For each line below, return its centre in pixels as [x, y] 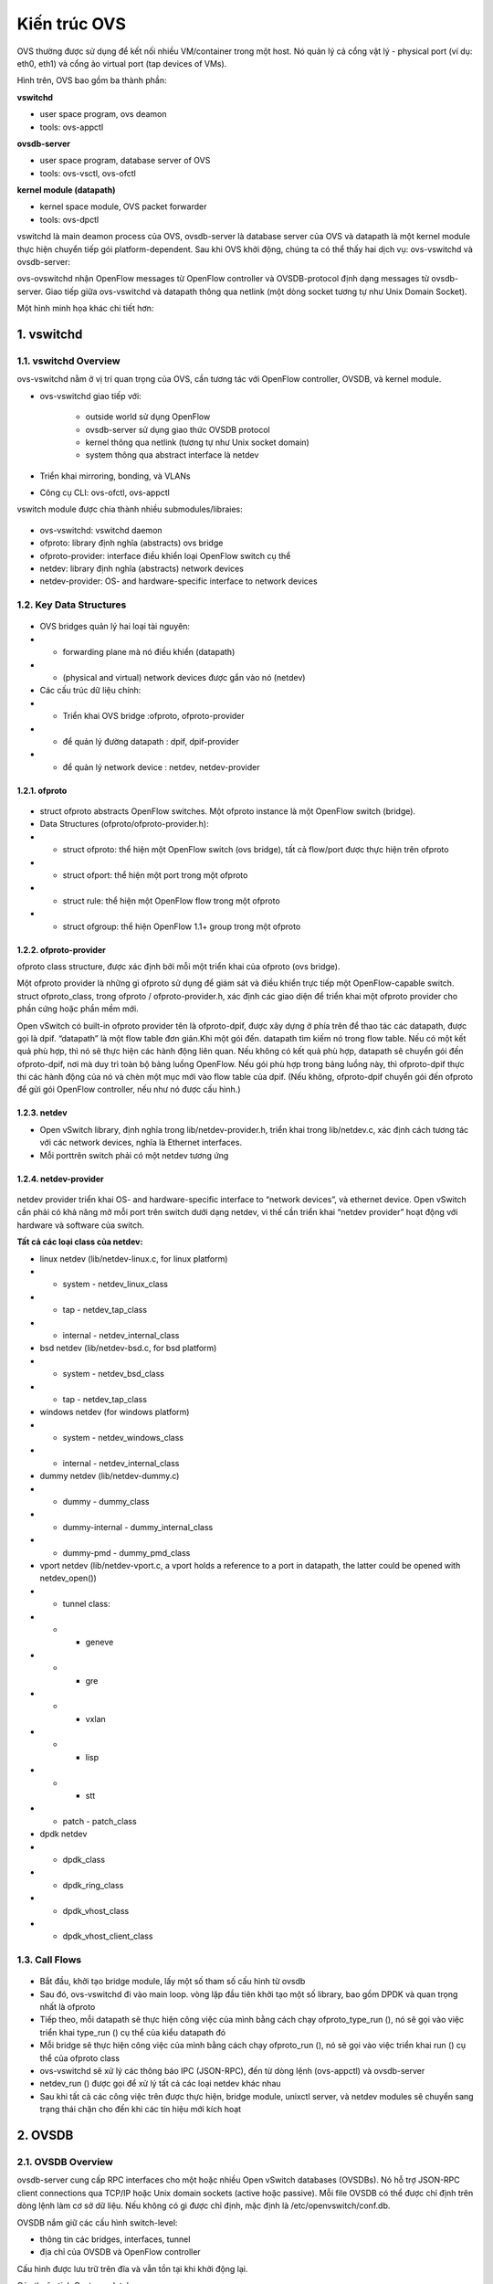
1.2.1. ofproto [42, 790]
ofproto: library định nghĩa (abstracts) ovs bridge [131, 543]
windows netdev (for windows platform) [115, 1412]
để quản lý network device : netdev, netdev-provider [161, 767]
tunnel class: [86, 1604]
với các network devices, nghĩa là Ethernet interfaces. [141, 1143]
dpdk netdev [63, 1834]
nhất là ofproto [68, 2007]
